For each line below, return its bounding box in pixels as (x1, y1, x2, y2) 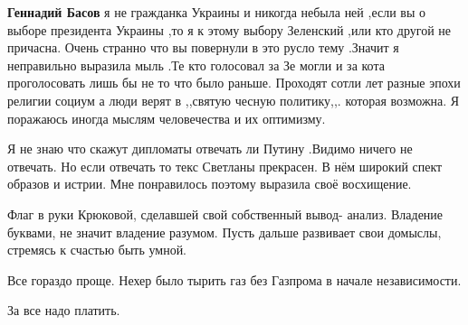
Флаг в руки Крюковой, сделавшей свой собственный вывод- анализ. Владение (7, 204, 444, 223)
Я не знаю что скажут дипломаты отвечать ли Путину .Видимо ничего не (7, 139, 413, 158)
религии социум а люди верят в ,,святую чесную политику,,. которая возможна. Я (7, 90, 460, 109)
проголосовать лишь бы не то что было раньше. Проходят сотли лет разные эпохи (7, 73, 461, 92)
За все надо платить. (7, 301, 120, 320)
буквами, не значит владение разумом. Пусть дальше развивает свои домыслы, (7, 222, 442, 241)
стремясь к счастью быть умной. (7, 240, 187, 259)
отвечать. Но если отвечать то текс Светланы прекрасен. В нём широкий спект (7, 156, 443, 175)
